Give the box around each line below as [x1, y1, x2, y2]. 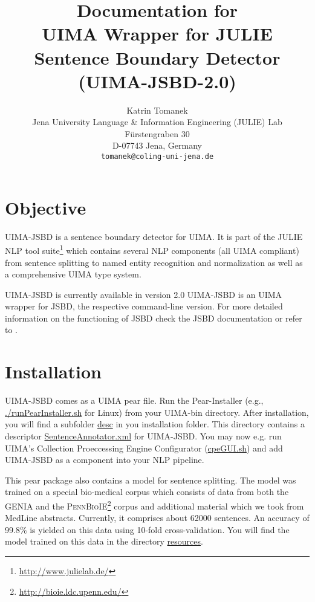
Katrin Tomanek [126, 103, 188, 116]
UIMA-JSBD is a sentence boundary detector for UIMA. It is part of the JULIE [5, 230, 303, 242]
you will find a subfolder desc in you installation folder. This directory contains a [5, 418, 305, 430]
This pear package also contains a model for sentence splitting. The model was [5, 473, 296, 486]
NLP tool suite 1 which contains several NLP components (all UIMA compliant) [5, 242, 299, 256]
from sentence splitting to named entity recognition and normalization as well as [5, 256, 303, 268]
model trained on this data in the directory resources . [5, 535, 203, 548]
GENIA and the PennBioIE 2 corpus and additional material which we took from [5, 497, 304, 512]
